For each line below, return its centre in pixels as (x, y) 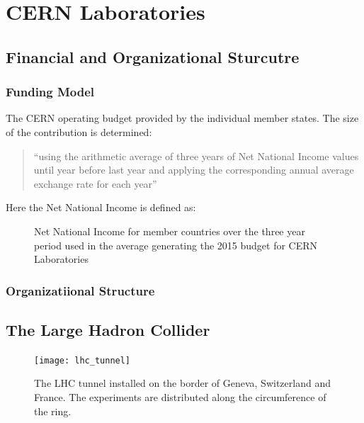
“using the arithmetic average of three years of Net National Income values (196, 156)
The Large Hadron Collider (108, 329)
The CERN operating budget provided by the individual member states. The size (182, 118)
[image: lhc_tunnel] (83, 360)
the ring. (53, 411)
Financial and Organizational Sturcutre (153, 56)
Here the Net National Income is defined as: (101, 207)
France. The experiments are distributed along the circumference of (180, 397)
